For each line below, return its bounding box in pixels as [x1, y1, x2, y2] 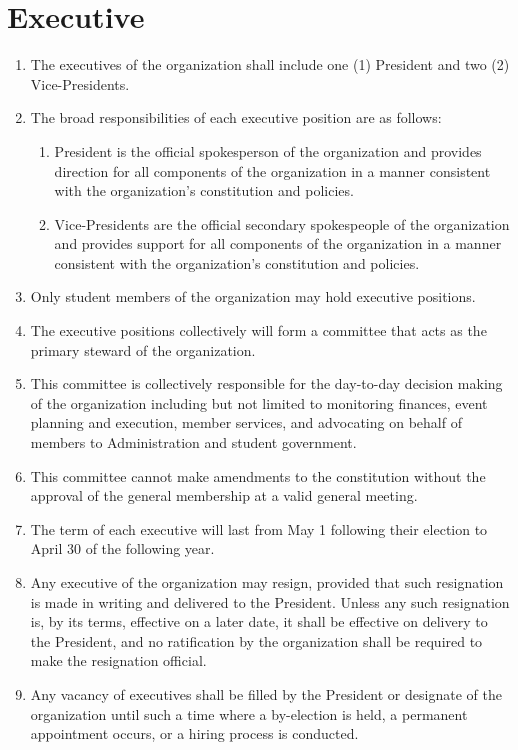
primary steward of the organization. [30, 339, 256, 360]
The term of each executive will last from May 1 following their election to [30, 518, 488, 539]
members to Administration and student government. [30, 432, 357, 453]
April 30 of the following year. [30, 538, 215, 559]
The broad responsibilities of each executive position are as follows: [30, 107, 442, 128]
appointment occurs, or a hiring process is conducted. [30, 723, 359, 744]
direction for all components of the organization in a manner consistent [54, 160, 491, 181]
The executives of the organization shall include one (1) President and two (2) [30, 54, 510, 75]
